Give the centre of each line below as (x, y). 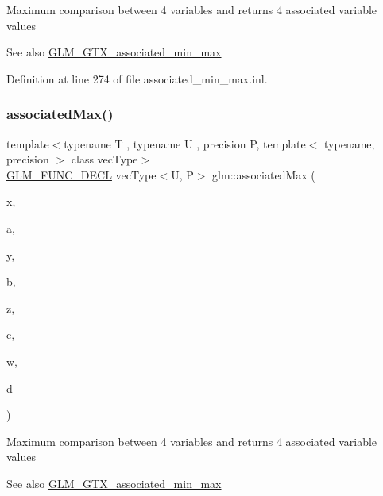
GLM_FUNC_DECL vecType (81, 174)
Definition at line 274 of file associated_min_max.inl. (137, 78)
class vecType (104, 159)
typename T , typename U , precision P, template (185, 143)
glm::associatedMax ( (264, 174)
